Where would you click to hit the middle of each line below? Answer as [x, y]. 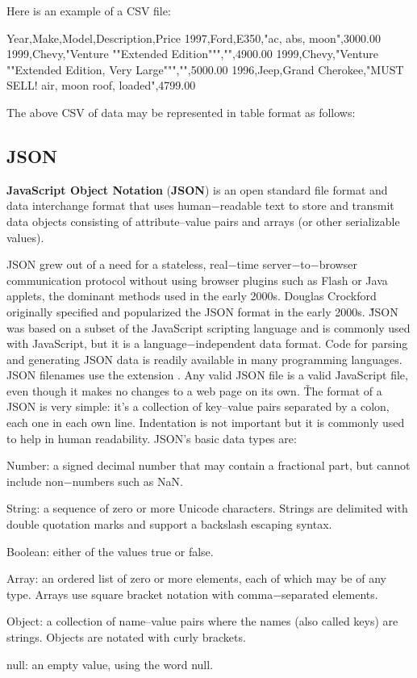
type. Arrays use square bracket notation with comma [140, 594]
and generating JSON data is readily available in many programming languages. [204, 359]
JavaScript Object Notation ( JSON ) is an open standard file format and [197, 189]
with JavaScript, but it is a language [97, 343]
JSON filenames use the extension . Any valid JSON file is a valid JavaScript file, [207, 375]
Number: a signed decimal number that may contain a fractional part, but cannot [208, 465]
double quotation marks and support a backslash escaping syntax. [169, 524]
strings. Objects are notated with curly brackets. [126, 637]
